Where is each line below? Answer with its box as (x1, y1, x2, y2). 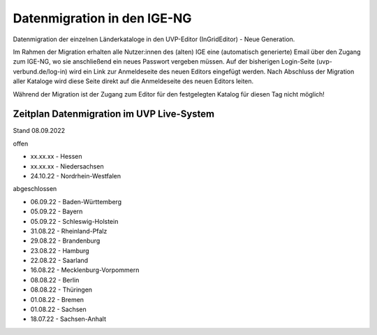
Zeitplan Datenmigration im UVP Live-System (13, 108, 215, 120)
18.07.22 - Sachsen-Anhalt (30, 315, 107, 323)
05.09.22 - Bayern (30, 207, 83, 216)
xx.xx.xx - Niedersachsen (30, 162, 104, 171)
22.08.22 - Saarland (30, 256, 89, 265)
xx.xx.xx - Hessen (30, 152, 83, 161)
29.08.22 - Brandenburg (30, 236, 101, 245)
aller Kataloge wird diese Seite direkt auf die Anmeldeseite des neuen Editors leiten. (13, 77, 254, 85)
